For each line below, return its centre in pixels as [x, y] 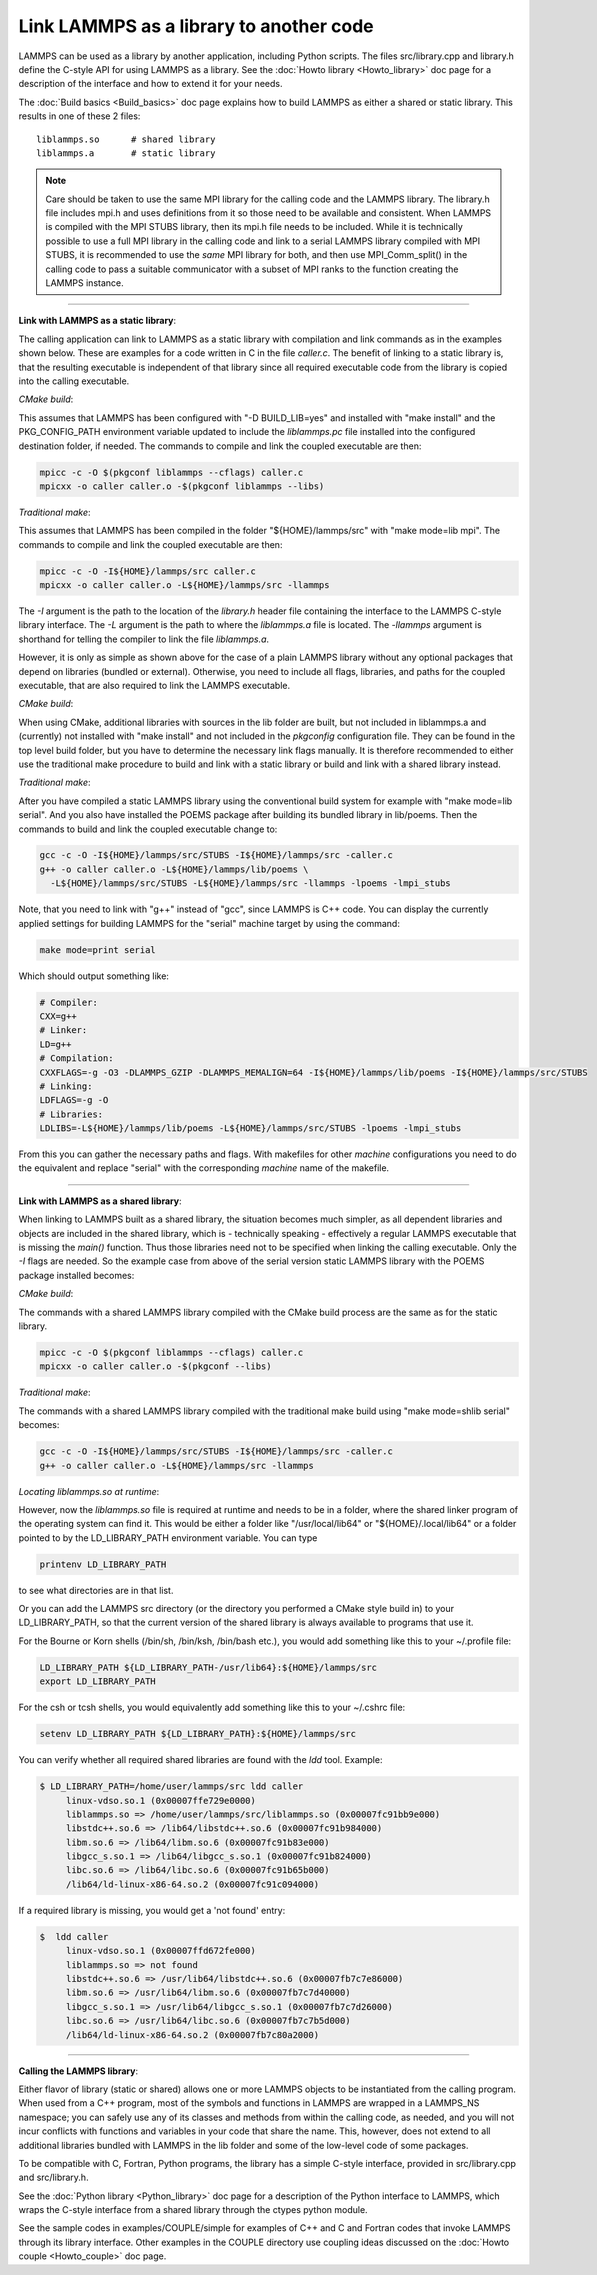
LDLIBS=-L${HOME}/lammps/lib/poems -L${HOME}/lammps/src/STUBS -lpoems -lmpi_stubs [250, 1128]
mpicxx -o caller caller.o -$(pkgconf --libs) [155, 1366]
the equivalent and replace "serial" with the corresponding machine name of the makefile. [204, 1168]
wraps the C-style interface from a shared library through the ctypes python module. [193, 2210]
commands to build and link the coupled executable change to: [148, 829]
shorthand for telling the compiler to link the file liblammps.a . [144, 639]
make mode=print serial [98, 949]
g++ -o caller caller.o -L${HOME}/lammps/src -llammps [176, 1465]
